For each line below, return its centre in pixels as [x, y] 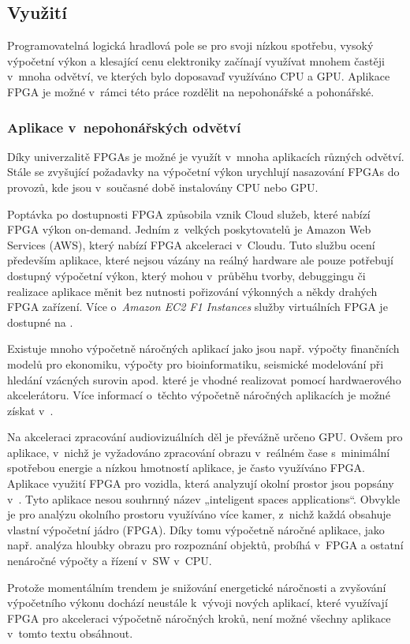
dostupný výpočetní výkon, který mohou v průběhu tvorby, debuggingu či [186, 275]
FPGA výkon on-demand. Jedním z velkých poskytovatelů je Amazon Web [189, 229]
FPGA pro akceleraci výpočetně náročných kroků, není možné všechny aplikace [199, 618]
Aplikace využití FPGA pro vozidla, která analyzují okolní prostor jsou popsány [201, 483]
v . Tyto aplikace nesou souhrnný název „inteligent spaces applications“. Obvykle [204, 498]
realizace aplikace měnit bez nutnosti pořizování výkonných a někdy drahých [192, 291]
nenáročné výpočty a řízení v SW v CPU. [110, 561]
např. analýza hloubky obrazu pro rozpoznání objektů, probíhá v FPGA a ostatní [205, 545]
